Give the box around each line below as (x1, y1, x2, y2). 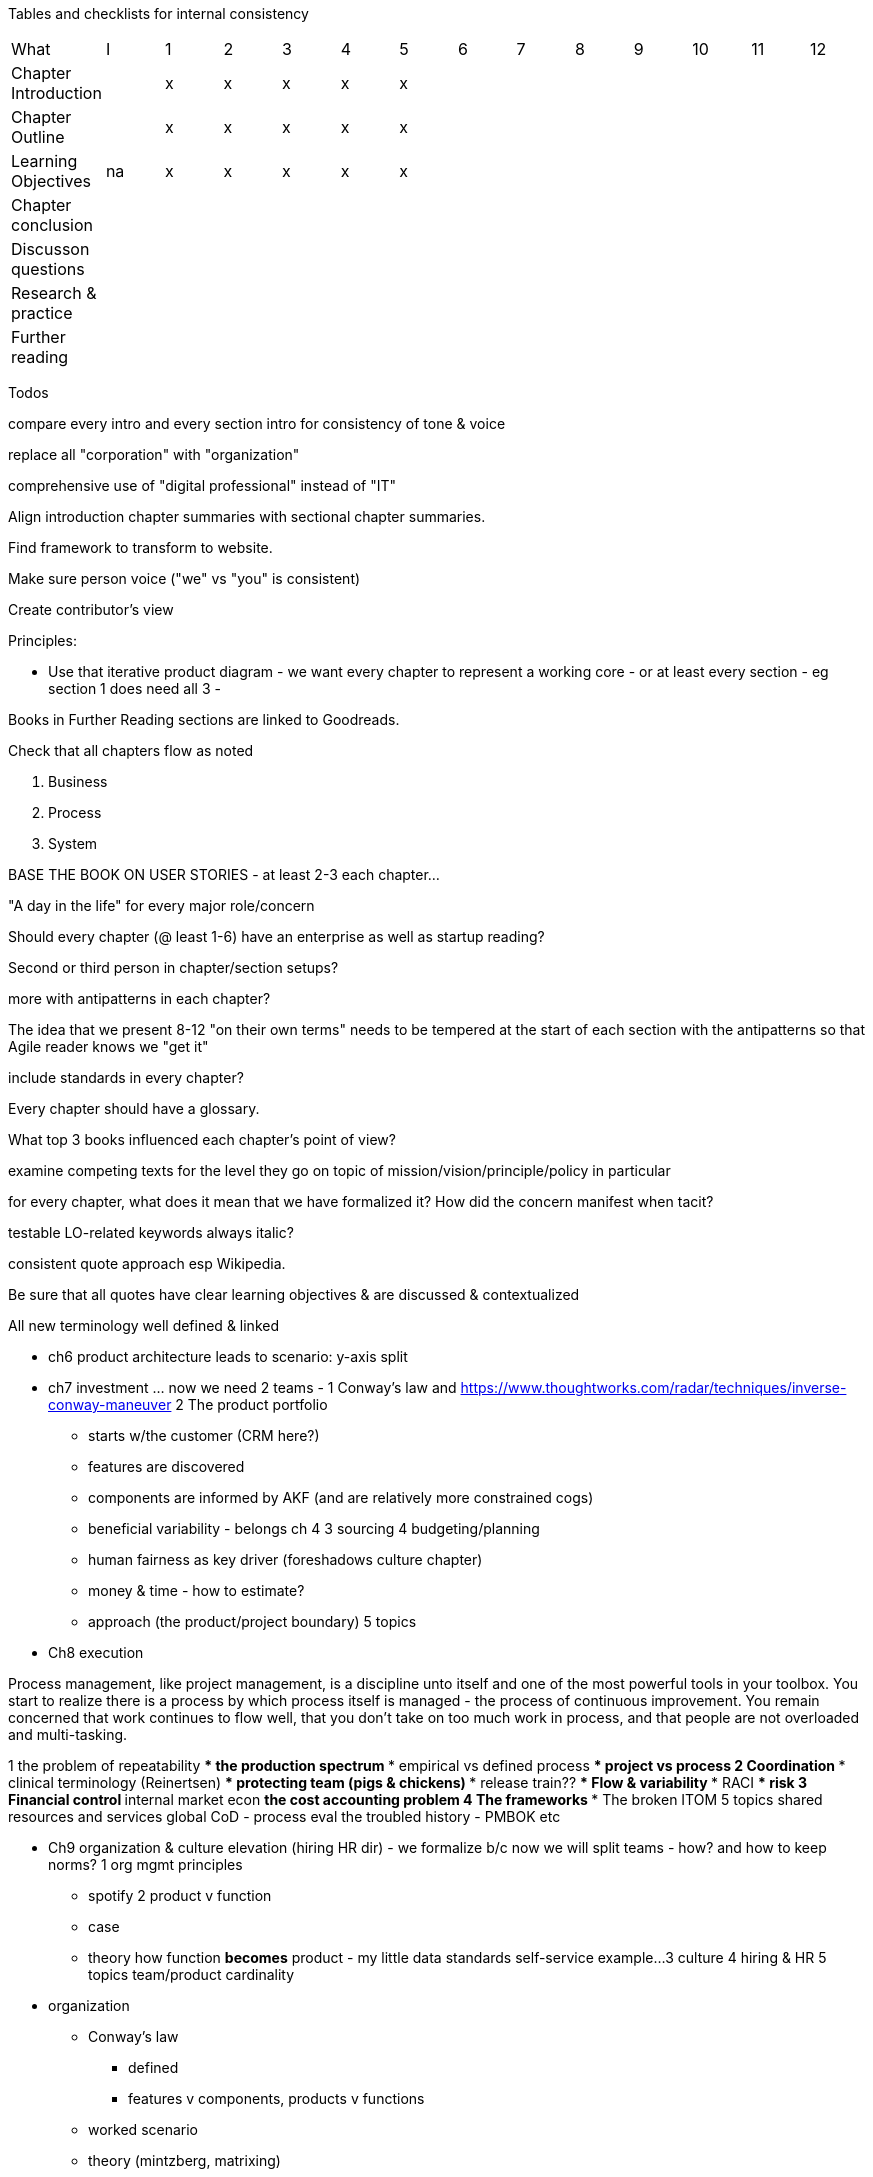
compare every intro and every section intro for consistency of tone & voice (8, 415, 506, 432)
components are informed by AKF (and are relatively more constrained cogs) (88, 1489, 594, 1506)
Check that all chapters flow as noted (8, 742, 254, 759)
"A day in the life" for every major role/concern (8, 897, 315, 914)
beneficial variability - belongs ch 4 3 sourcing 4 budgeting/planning (88, 1520, 540, 1537)
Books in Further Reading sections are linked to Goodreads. (8, 711, 400, 728)
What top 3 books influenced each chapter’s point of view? (8, 1131, 396, 1148)
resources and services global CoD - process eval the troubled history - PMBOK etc (8, 1808, 561, 1825)
